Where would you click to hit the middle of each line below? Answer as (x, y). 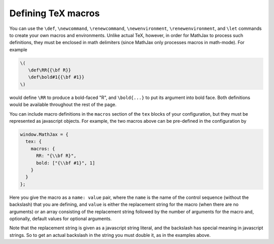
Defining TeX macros (55, 13)
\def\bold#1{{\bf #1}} (56, 77)
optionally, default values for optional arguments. (60, 219)
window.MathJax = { (44, 135)
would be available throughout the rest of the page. (63, 104)
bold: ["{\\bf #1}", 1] (66, 163)
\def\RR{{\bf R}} (49, 70)
